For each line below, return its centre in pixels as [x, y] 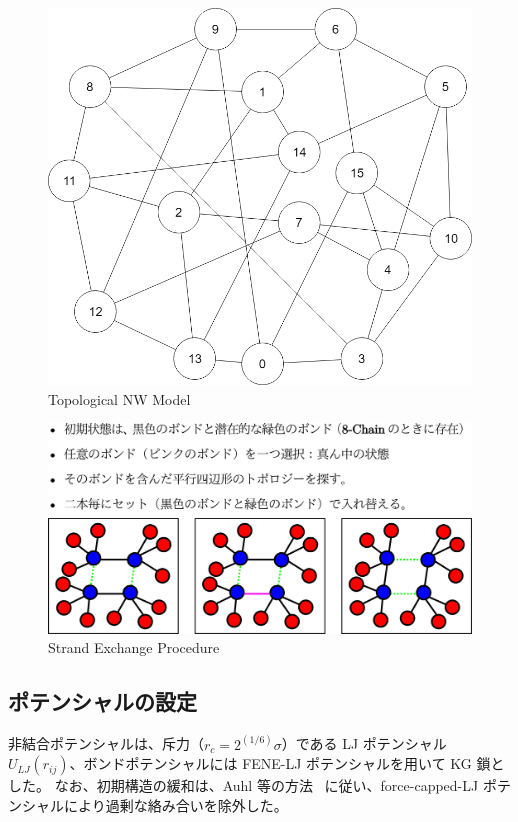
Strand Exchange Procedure [134, 647]
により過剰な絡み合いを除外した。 [175, 804]
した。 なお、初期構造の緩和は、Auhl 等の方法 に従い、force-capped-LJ [243, 785]
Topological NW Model [119, 398]
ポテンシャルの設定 [102, 701]
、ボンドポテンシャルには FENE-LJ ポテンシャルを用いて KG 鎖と [287, 763]
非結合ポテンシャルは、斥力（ [106, 743]
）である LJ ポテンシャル [364, 743]
